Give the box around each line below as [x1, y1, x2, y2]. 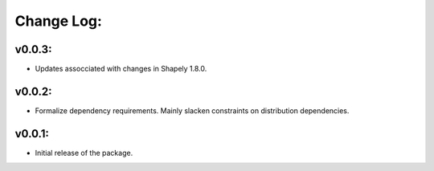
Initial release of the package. [35, 148, 133, 157]
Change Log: [14, 12, 102, 30]
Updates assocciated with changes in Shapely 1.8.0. [35, 64, 207, 74]
